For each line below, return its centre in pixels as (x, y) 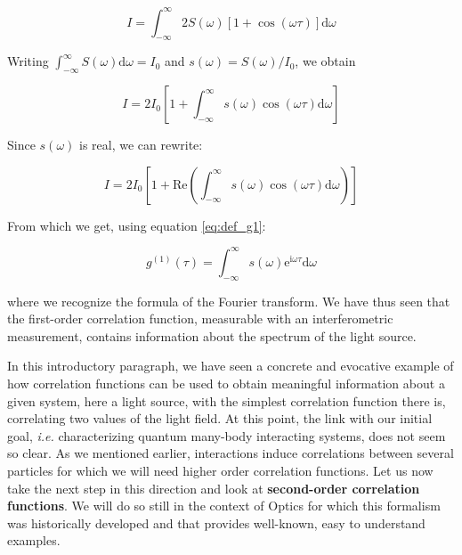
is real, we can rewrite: (141, 145)
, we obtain (325, 61)
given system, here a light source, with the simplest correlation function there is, (227, 400)
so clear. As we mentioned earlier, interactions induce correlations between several (231, 453)
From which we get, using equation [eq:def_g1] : (137, 225)
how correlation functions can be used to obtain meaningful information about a (226, 383)
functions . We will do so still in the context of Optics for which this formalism (224, 506)
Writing (28, 61)
